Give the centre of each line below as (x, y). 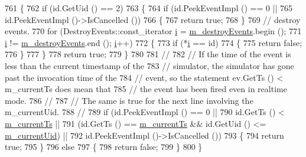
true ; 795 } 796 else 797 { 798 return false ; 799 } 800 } (104, 147)
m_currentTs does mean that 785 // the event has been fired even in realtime (146, 89)
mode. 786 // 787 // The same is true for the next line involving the (129, 100)
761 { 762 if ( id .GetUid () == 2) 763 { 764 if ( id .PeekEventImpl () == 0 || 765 (149, 8)
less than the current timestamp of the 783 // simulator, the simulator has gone (149, 65)
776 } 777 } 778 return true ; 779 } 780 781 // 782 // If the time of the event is (148, 54)
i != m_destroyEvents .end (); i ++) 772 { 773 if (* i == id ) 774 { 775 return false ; (154, 42)
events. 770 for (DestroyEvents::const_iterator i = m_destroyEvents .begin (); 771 (153, 31)
